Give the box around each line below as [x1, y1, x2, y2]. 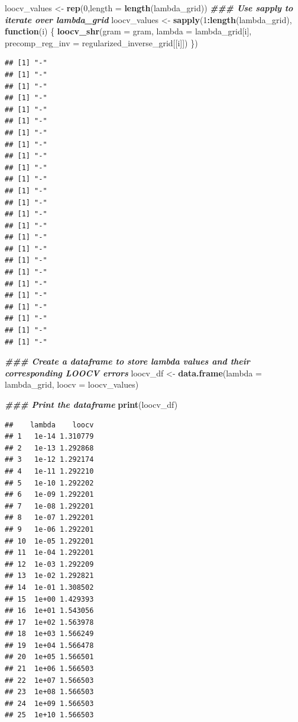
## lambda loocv [5, 420, 94, 429]
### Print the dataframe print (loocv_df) [5, 398, 178, 410]
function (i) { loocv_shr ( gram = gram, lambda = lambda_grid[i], [5, 25, 252, 37]
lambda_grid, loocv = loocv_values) [5, 378, 139, 391]
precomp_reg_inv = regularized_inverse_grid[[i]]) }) [5, 36, 198, 49]
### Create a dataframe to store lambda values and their [5, 355, 250, 368]
